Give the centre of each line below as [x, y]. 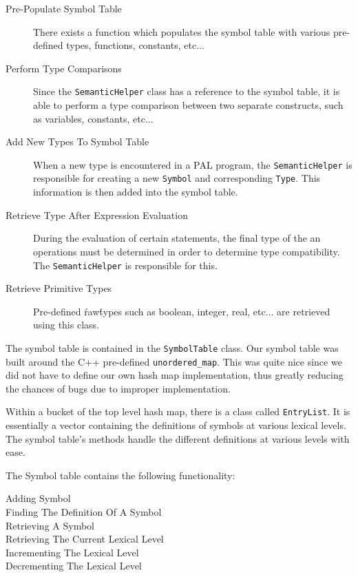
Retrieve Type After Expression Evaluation [97, 214]
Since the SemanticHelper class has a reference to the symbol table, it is [187, 91]
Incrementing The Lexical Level [72, 552]
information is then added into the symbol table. [136, 192]
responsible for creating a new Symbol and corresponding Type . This [177, 178]
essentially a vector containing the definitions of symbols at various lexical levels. [176, 425]
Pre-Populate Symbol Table [64, 8]
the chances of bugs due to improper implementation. [118, 388]
